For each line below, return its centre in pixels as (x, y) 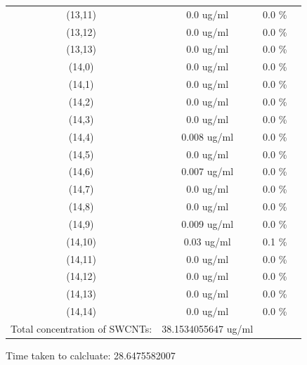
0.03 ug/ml (207, 241)
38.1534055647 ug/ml (208, 328)
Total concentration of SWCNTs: (81, 328)
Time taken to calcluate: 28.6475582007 (91, 356)
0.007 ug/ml (208, 171)
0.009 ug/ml (208, 223)
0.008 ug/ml (208, 136)
